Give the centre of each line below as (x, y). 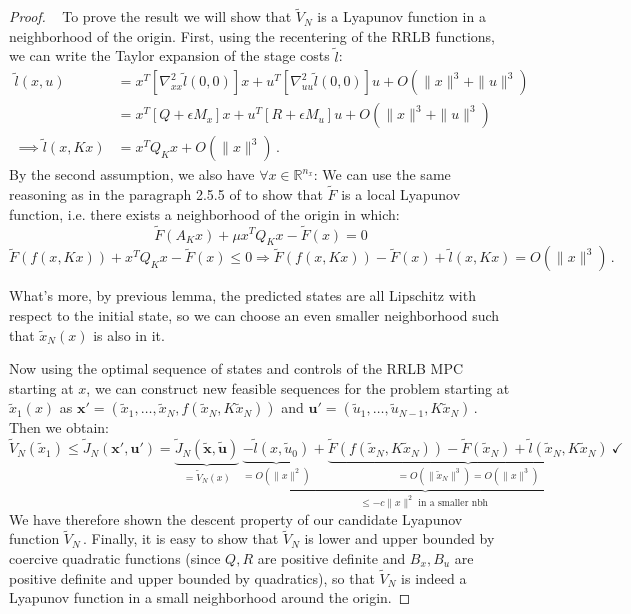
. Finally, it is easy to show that (181, 538)
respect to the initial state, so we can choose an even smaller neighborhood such (254, 314)
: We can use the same (382, 174)
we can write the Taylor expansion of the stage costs (169, 55)
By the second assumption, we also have (132, 174)
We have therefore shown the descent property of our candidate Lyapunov (236, 518)
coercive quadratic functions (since (115, 557)
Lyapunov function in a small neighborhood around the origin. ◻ (210, 597)
